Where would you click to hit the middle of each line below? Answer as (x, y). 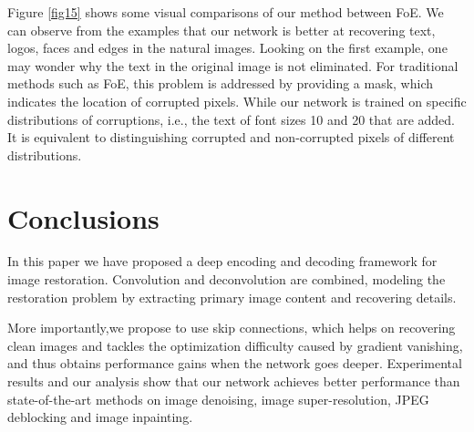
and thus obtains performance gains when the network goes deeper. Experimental (235, 363)
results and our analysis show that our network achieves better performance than (234, 381)
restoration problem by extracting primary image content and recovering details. (232, 297)
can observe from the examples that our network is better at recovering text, (222, 30)
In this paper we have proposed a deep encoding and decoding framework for (222, 261)
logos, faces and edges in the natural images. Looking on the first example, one (227, 48)
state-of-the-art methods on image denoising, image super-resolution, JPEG (218, 399)
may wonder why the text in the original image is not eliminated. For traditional (233, 65)
